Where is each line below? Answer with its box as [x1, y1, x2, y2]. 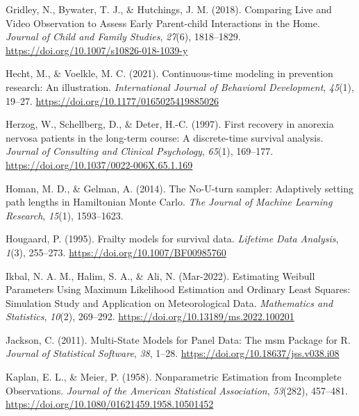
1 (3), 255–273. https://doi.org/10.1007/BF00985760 [6, 244, 226, 259]
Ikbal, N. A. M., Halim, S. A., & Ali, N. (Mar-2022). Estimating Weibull [6, 268, 315, 283]
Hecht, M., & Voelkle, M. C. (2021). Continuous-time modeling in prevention [6, 66, 333, 81]
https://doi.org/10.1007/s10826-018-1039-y [6, 42, 188, 57]
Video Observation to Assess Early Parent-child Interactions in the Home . [6, 15, 320, 30]
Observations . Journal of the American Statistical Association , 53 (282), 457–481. [6, 383, 348, 397]
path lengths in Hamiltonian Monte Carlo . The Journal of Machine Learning [6, 194, 333, 209]
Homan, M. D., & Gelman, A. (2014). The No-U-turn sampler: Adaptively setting [6, 181, 354, 195]
